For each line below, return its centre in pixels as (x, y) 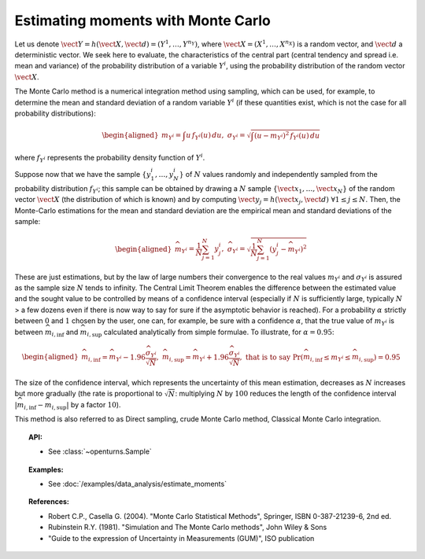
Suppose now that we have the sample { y (83, 175)
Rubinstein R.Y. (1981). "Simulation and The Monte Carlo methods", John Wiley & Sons (188, 528)
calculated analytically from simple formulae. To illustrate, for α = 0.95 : (219, 332)
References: (49, 502)
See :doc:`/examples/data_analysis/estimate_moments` (138, 484)
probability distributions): (55, 113)
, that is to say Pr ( (272, 357)
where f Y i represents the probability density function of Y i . (110, 158)
